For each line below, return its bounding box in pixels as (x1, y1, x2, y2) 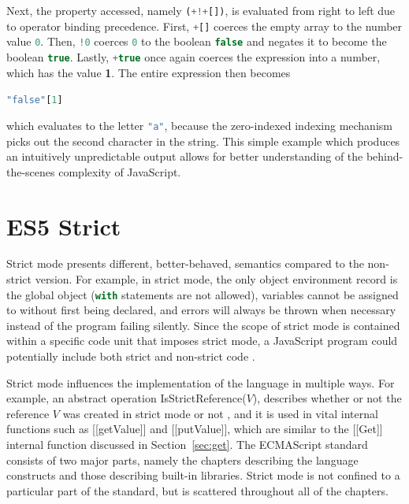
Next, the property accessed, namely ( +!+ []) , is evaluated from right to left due (6, 2, 396, 18)
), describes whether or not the (252, 390, 402, 406)
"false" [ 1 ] (6, 94, 63, 106)
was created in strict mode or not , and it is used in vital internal (62, 405, 378, 421)
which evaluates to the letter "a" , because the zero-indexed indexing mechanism (6, 117, 392, 133)
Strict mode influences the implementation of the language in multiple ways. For (6, 374, 395, 391)
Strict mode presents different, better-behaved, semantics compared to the (6, 255, 364, 272)
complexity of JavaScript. (58, 163, 181, 180)
